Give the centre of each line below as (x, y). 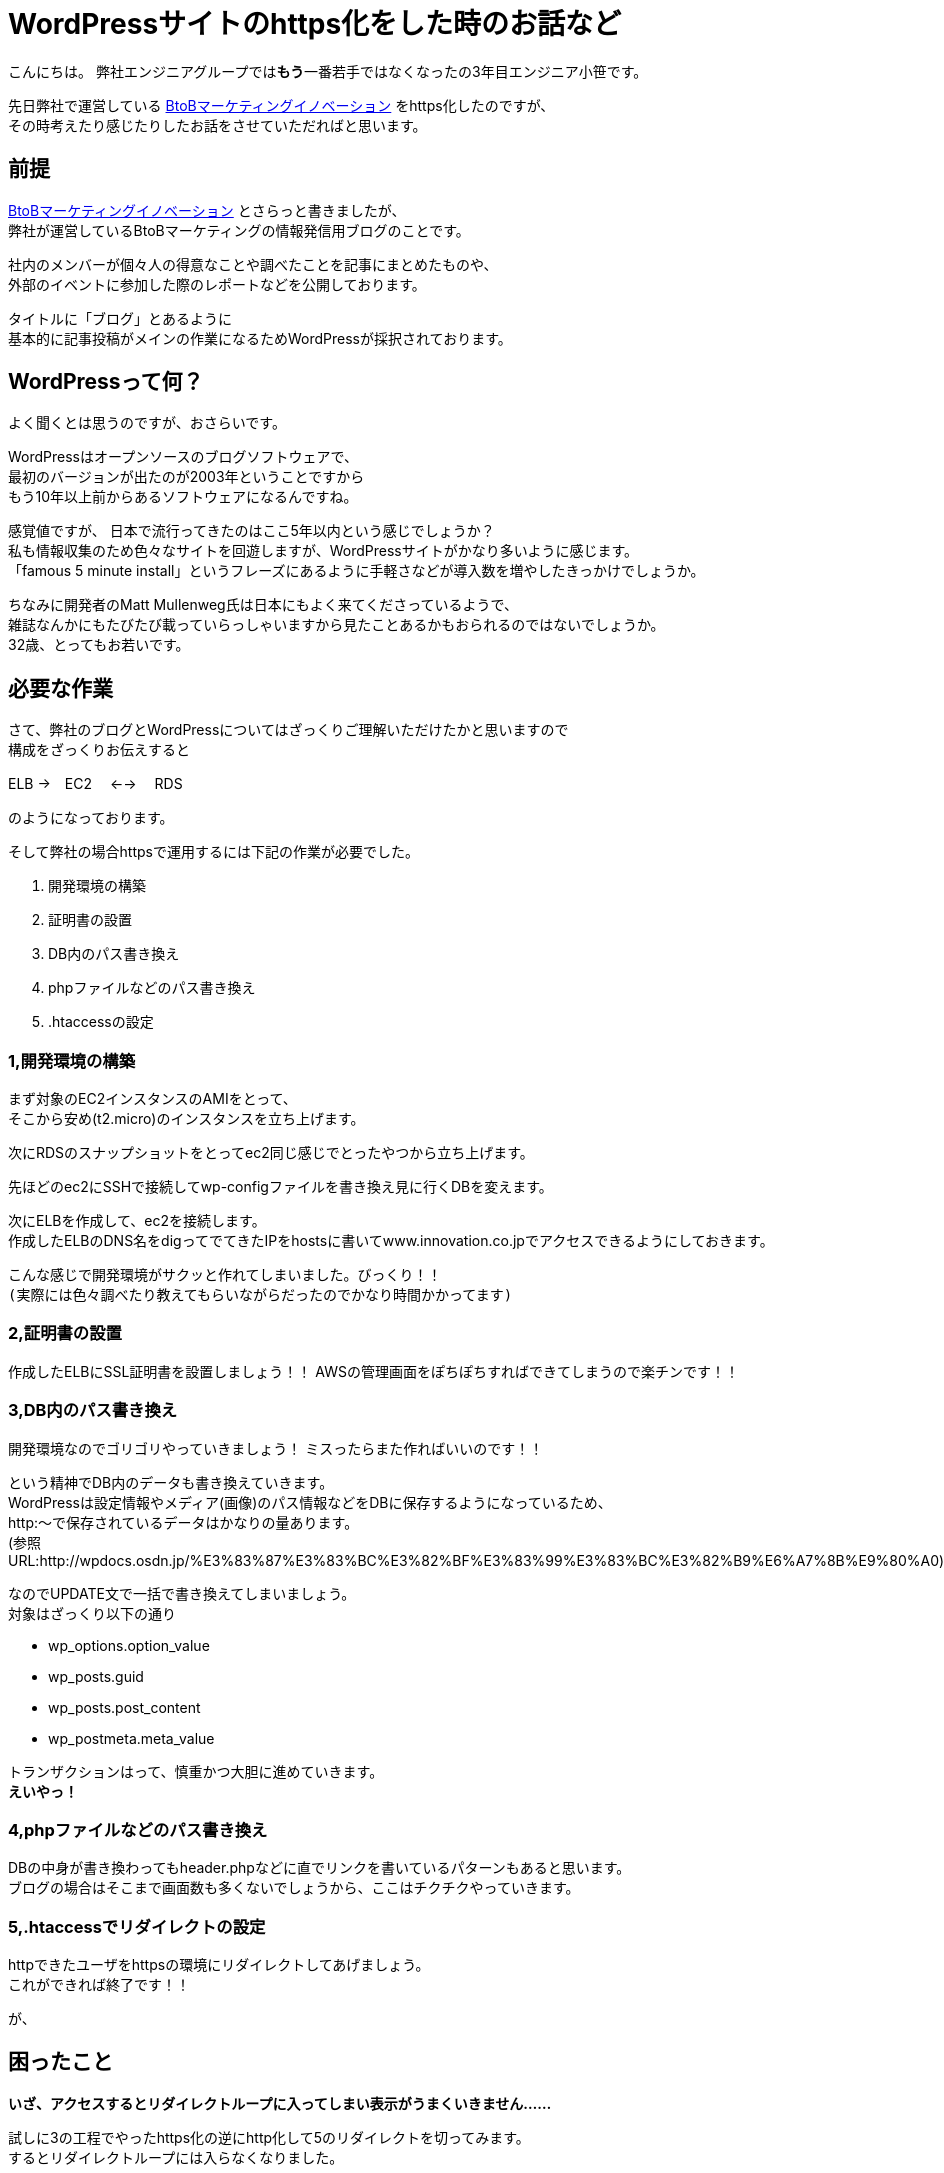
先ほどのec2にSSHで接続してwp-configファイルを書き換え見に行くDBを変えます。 (280, 1187)
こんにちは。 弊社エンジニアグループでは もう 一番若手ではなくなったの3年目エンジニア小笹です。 (328, 71)
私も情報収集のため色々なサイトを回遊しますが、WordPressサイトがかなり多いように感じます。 (323, 551)
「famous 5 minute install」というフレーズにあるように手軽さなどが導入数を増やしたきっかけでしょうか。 (356, 571)
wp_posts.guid (96, 1676)
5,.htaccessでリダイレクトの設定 (137, 1926)
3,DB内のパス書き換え (93, 1410)
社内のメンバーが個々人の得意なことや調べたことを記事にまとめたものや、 (253, 264)
